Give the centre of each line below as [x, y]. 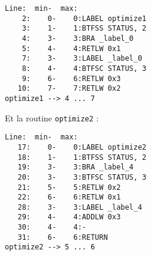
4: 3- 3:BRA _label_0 [78, 38]
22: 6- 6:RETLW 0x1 [69, 197]
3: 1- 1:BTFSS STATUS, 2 [84, 29]
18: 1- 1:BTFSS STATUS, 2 [82, 157]
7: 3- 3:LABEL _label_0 [82, 59]
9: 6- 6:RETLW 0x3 [71, 78]
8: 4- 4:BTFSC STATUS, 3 [84, 68]
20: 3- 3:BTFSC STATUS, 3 [82, 177]
